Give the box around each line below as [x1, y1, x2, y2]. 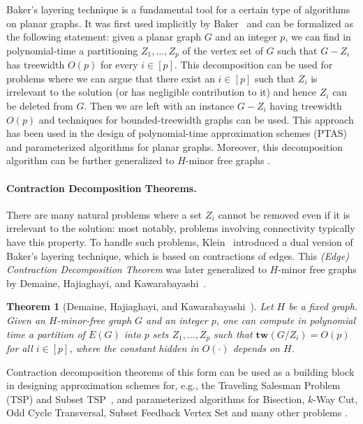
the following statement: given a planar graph [6, 29, 202, 44]
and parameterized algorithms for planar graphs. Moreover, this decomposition [6, 139, 343, 154]
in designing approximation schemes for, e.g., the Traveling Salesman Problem [6, 378, 341, 393]
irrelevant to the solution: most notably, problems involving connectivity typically [6, 221, 355, 235]
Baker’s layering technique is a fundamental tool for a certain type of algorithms [6, 2, 350, 16]
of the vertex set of [182, 43, 263, 57]
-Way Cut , [313, 391, 358, 406]
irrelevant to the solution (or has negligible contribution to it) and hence [6, 85, 317, 99]
